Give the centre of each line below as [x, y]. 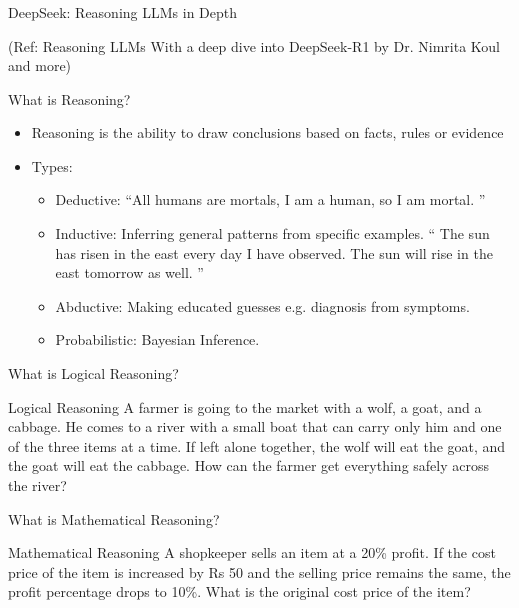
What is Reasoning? [69, 98]
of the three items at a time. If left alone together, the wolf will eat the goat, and [257, 445]
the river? [37, 485]
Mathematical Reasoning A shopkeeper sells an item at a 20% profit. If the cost [252, 552]
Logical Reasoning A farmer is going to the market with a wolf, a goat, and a [245, 406]
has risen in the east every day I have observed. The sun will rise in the [274, 252]
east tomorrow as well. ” [129, 272]
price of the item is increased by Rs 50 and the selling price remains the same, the [259, 571]
